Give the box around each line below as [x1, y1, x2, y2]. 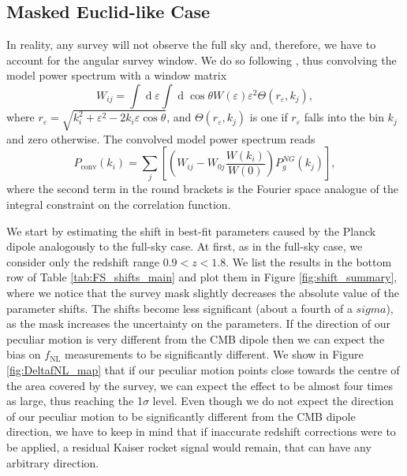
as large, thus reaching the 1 [6, 392, 143, 409]
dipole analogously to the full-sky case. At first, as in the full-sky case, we [6, 238, 363, 255]
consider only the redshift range [6, 253, 159, 270]
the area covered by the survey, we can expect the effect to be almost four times [6, 377, 393, 393]
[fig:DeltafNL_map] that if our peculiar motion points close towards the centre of [6, 361, 400, 377]
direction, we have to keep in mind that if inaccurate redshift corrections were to [6, 423, 396, 440]
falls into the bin [304, 109, 384, 125]
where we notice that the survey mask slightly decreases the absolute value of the [6, 284, 399, 301]
